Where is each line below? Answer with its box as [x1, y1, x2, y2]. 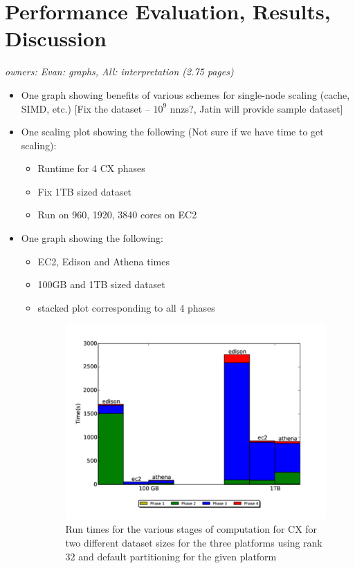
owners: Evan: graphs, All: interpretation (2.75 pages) [5, 64, 234, 79]
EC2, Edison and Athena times [37, 254, 170, 268]
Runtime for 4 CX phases [37, 161, 145, 176]
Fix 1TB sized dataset [37, 184, 132, 198]
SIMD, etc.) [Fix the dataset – [21, 101, 150, 115]
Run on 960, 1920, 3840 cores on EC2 [37, 207, 197, 222]
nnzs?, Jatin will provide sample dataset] [170, 101, 343, 115]
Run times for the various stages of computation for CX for [65, 522, 318, 536]
